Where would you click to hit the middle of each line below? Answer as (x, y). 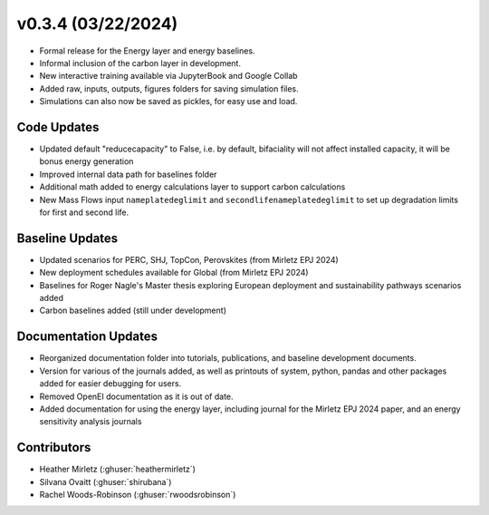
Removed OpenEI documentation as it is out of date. (137, 396)
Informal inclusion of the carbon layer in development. (140, 63)
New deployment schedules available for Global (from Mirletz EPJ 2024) (174, 273)
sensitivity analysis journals (91, 422)
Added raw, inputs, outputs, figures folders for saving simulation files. (169, 88)
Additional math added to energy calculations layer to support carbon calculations (192, 187)
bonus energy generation (86, 161)
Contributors (54, 447)
